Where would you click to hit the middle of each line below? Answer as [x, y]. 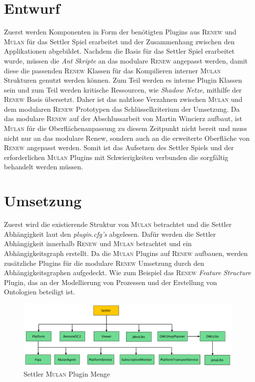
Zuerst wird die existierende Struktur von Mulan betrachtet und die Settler [118, 224]
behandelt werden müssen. [43, 167]
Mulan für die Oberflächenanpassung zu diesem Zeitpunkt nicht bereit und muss [126, 128]
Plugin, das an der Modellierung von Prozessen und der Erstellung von [111, 282]
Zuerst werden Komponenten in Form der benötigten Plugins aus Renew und [120, 32]
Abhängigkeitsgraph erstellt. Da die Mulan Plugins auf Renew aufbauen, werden [126, 253]
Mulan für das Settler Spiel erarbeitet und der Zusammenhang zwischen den [119, 41]
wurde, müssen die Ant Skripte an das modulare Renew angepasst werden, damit [126, 60]
